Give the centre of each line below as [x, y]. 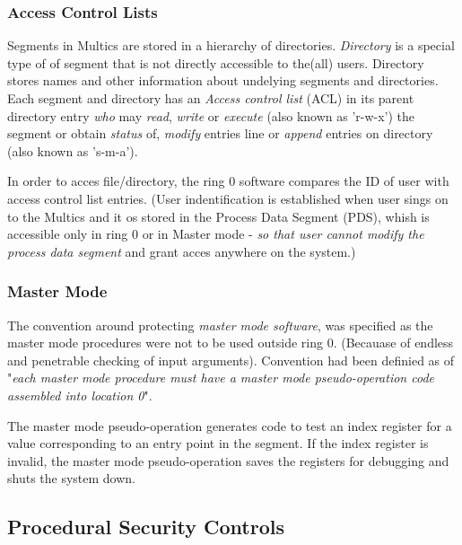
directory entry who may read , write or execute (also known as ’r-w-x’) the [211, 115]
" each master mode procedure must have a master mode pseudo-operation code [221, 378]
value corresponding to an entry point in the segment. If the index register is [218, 443]
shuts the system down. [72, 478]
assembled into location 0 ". [80, 395]
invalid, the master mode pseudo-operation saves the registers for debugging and [228, 460]
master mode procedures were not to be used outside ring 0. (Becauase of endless [231, 343]
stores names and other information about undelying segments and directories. [223, 80]
